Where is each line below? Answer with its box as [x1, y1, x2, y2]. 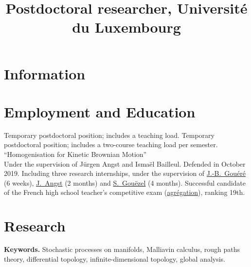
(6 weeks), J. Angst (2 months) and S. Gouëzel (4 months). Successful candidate [4, 177, 246, 188]
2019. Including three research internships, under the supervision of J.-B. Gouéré [4, 168, 246, 178]
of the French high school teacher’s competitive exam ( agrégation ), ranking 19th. [4, 187, 245, 197]
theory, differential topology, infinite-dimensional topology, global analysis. [4, 253, 226, 264]
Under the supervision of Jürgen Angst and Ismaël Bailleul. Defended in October [4, 158, 246, 169]
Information [4, 63, 86, 83]
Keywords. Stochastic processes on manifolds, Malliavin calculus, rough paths [4, 244, 240, 254]
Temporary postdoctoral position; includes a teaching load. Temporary [4, 130, 215, 140]
